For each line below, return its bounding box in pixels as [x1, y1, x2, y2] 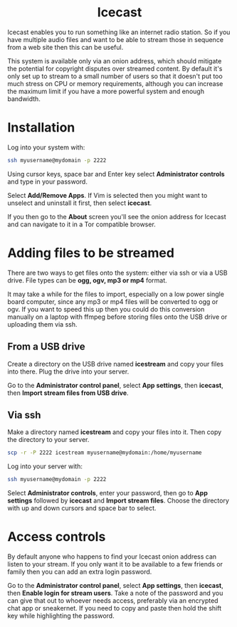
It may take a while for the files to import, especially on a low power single [7, 290, 224, 298]
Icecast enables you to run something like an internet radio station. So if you [7, 28, 231, 36]
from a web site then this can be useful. [7, 43, 124, 51]
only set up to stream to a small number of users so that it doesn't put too [7, 72, 223, 80]
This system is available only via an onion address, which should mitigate [7, 56, 222, 65]
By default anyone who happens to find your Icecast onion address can [7, 552, 217, 561]
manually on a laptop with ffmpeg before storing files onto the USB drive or [7, 312, 228, 321]
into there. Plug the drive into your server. [7, 367, 130, 376]
